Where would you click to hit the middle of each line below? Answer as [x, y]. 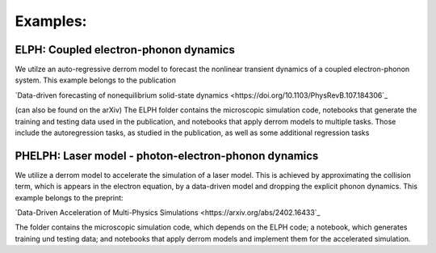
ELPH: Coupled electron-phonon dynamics [125, 50]
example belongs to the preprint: [69, 197]
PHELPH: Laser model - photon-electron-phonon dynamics [167, 156]
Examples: [51, 21]
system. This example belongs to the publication [96, 80]
